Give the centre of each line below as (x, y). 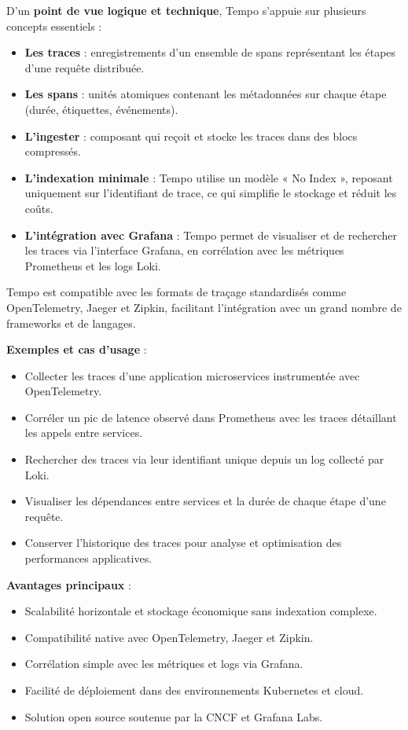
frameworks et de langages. (71, 323)
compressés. (53, 151)
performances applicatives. (88, 558)
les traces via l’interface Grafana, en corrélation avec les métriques (184, 250)
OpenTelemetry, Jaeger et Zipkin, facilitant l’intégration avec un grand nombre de (204, 307)
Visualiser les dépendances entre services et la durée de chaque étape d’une (205, 501)
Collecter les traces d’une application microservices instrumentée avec (192, 375)
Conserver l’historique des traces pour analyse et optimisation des (183, 543)
